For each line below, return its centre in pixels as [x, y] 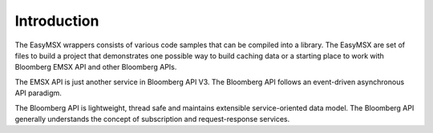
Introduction [57, 21]
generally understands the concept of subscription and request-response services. [152, 119]
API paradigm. [38, 93]
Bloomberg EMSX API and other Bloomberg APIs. [96, 67]
